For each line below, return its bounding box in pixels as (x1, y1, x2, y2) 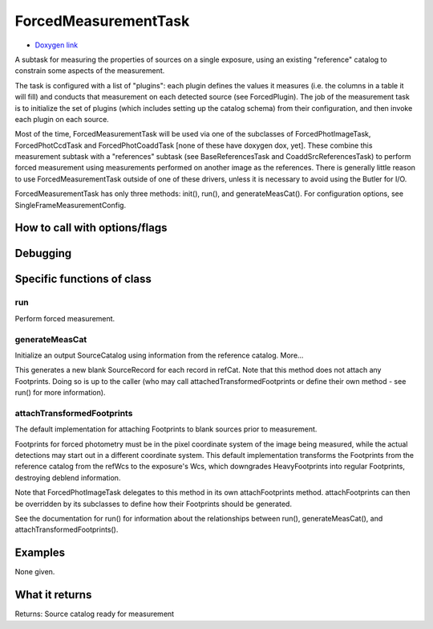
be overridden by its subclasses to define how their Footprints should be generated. (14, 499, 293, 509)
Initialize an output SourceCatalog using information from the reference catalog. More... (14, 350, 304, 360)
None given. (14, 567, 55, 577)
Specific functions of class (14, 272, 152, 286)
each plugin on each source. (14, 114, 110, 124)
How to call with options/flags (14, 221, 168, 235)
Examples (14, 546, 66, 560)
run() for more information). (14, 388, 106, 398)
